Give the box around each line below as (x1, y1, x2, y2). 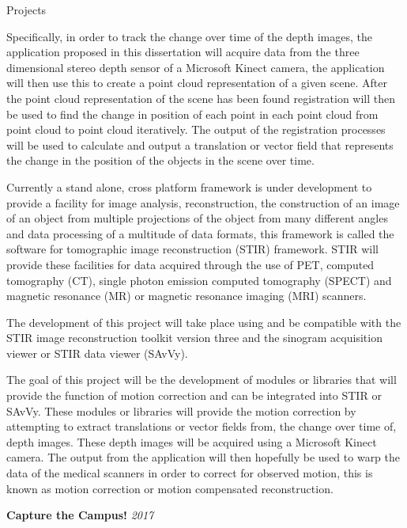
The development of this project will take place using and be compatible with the (6, 313, 401, 330)
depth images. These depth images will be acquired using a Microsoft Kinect (6, 433, 377, 450)
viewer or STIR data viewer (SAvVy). (6, 344, 188, 361)
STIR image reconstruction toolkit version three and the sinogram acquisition (6, 329, 383, 346)
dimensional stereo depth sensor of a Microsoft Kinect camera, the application (6, 59, 385, 75)
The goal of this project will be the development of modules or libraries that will (6, 371, 397, 388)
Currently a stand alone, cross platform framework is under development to (6, 178, 372, 195)
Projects (6, 2, 47, 17)
